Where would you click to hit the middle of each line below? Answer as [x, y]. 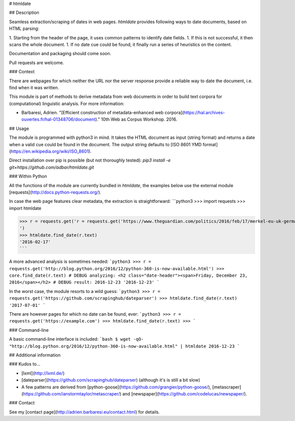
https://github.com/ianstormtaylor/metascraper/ [71, 393]
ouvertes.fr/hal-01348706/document [59, 119]
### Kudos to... [25, 364]
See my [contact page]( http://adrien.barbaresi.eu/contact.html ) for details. [84, 412]
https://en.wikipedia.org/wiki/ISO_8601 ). [51, 151]
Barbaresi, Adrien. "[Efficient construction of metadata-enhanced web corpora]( [103, 113]
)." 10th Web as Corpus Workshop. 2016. [136, 119]
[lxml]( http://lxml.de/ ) [43, 373]
